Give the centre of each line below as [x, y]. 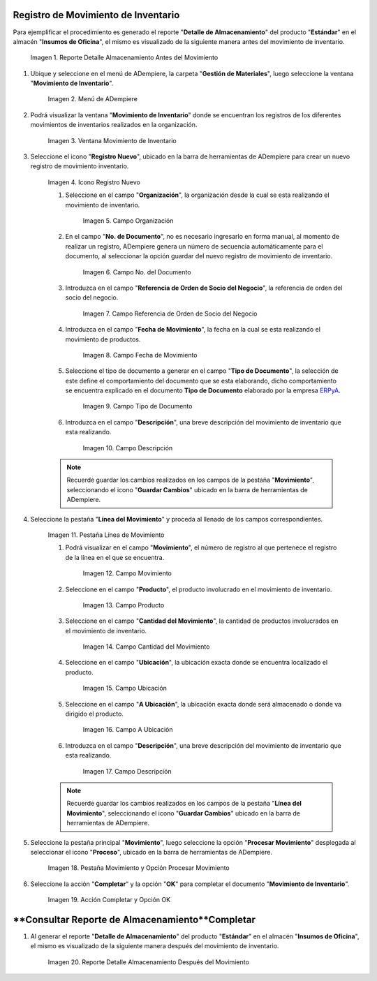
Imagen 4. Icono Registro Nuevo [94, 182]
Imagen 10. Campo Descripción [128, 448]
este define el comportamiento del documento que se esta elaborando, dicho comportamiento [201, 381]
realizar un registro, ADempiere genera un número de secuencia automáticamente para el [194, 246]
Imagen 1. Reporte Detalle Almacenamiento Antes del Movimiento [124, 58]
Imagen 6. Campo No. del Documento [137, 272]
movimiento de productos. [103, 339]
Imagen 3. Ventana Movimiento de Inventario [112, 140]
